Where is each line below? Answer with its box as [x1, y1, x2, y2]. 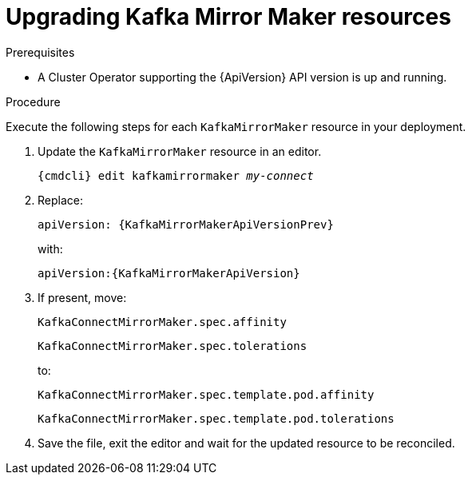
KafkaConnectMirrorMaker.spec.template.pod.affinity [38, 388, 375, 401]
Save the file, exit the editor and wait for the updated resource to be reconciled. [38, 435, 455, 450]
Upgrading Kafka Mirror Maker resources [6, 3, 451, 30]
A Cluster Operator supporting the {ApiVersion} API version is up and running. [38, 70, 447, 84]
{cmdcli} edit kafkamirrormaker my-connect [38, 169, 314, 182]
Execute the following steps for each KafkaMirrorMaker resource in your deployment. [6, 119, 466, 133]
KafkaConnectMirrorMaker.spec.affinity [38, 315, 287, 328]
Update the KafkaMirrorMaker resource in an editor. [38, 144, 322, 158]
